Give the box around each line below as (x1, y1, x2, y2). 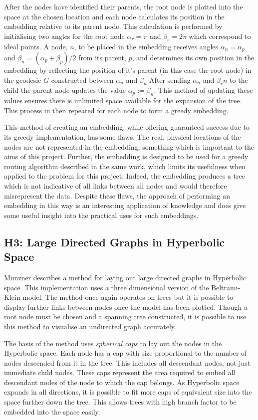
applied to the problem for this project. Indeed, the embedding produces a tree (4, 171, 245, 181)
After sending (149, 74, 191, 85)
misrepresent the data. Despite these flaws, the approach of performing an (4, 190, 231, 201)
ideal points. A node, (4, 41, 68, 51)
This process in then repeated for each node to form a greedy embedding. (4, 105, 229, 115)
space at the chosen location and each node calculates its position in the (4, 11, 225, 21)
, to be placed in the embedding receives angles (74, 41, 219, 51)
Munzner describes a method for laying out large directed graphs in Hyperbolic (4, 272, 247, 282)
